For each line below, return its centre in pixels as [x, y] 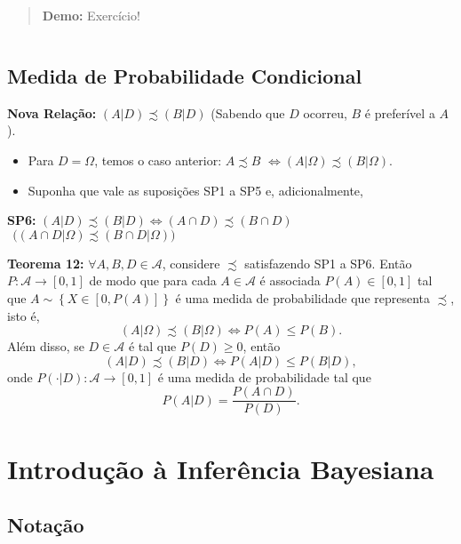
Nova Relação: [52, 112]
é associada [290, 280]
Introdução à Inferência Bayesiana [221, 468]
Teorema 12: [46, 263]
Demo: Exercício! [91, 15]
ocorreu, [325, 112]
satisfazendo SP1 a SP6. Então [328, 263]
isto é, [24, 315]
